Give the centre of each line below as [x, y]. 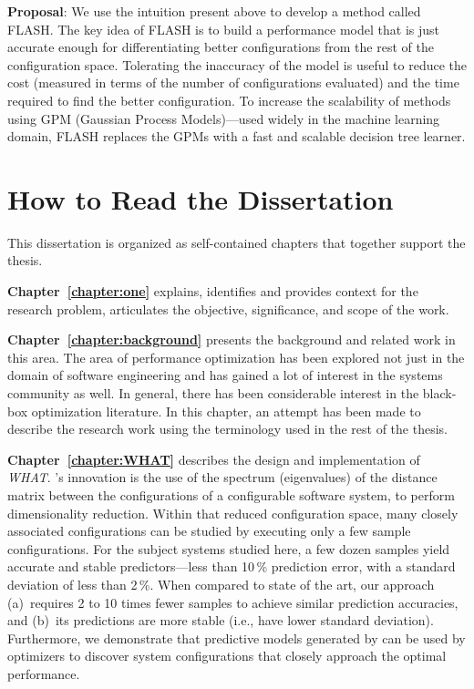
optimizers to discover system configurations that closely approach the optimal [227, 656]
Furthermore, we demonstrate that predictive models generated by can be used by [237, 638]
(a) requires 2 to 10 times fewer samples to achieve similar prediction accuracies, [233, 602]
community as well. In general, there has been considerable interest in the [213, 393]
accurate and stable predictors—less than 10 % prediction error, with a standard [232, 566]
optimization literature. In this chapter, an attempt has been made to [226, 411]
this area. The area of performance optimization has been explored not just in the [236, 357]
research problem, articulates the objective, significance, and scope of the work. [228, 309]
